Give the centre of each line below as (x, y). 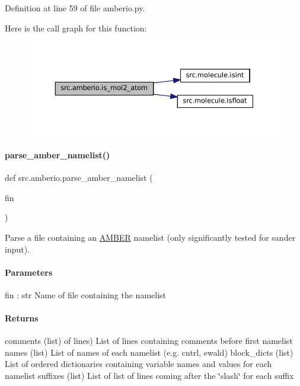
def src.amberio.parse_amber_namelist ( (79, 178)
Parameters (29, 272)
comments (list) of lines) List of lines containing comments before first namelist (149, 341)
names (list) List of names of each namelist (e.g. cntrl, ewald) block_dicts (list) (149, 352)
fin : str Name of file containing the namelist (86, 294)
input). (17, 249)
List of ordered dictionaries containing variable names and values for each (138, 364)
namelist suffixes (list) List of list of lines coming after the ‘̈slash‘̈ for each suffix (149, 376)
